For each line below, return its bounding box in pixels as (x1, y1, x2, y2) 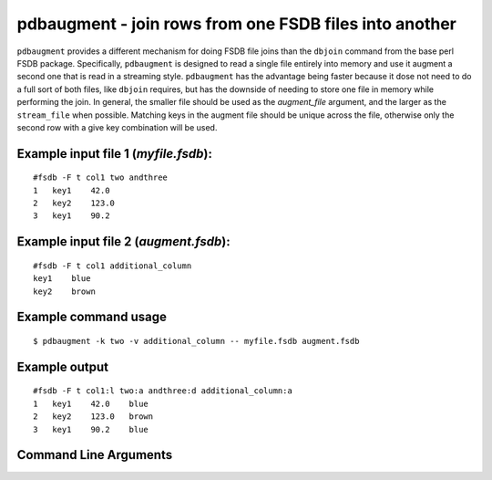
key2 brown (33, 286, 96, 297)
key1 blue (33, 274, 91, 284)
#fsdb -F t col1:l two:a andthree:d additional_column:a (33, 386, 293, 396)
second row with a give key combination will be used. (16, 121, 218, 132)
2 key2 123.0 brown (33, 412, 154, 422)
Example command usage (16, 309, 168, 325)
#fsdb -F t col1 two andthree (33, 172, 169, 183)
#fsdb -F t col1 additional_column (33, 260, 192, 271)
